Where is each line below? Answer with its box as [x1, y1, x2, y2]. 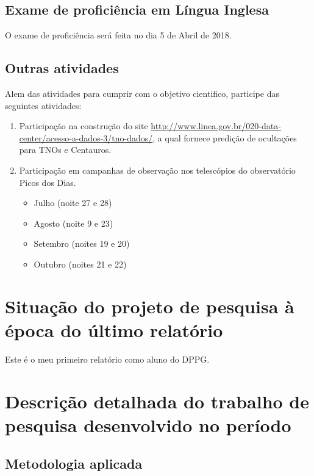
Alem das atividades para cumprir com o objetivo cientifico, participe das [5, 87, 279, 99]
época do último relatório [5, 317, 223, 342]
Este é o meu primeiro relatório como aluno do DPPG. [5, 352, 210, 365]
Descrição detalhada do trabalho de [5, 388, 310, 413]
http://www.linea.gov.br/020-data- [151, 119, 281, 132]
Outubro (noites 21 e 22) [34, 257, 127, 270]
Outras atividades [5, 59, 119, 77]
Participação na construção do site [19, 119, 148, 132]
